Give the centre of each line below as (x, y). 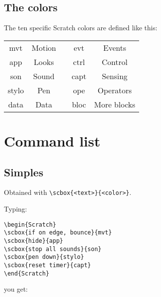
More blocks (115, 104)
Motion (44, 47)
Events (115, 47)
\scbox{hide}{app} (34, 241)
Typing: (16, 209)
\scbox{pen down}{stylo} (44, 257)
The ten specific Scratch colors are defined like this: (81, 28)
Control (115, 62)
